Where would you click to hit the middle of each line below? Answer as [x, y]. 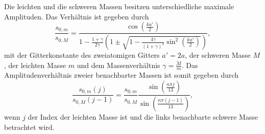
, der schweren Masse [218, 55]
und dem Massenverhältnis [118, 65]
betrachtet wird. [29, 127]
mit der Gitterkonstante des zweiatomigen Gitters [82, 55]
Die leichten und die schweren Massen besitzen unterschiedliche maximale [119, 6]
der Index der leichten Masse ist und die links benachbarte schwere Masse [143, 116]
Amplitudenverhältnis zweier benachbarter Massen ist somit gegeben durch [122, 75]
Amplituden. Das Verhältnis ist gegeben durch [77, 16]
